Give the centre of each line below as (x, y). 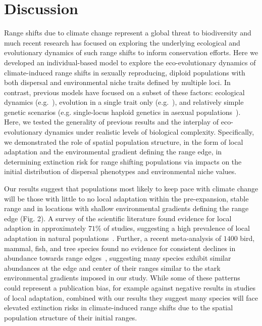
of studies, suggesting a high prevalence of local (177, 228)
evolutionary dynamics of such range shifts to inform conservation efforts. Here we (131, 52)
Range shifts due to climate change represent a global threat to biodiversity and (128, 33)
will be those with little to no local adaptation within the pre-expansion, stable (126, 198)
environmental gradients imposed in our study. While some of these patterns (122, 278)
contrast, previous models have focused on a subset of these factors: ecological (124, 92)
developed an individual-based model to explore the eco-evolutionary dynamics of (130, 62)
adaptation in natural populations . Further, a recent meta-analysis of (113, 238)
